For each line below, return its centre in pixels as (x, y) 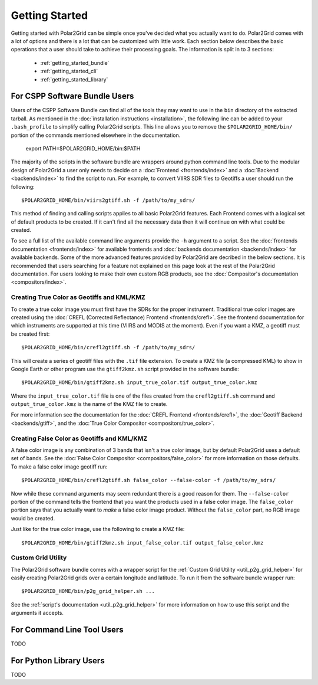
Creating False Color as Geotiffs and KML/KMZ (79, 438)
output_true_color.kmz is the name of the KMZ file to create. (89, 404)
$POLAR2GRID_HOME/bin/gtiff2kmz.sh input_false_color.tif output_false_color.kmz (143, 543)
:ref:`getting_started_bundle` (75, 63)
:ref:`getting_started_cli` (69, 71)
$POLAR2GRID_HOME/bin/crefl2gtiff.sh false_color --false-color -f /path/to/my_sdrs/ (149, 480)
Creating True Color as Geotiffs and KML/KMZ (78, 297)
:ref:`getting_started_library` (74, 79)
